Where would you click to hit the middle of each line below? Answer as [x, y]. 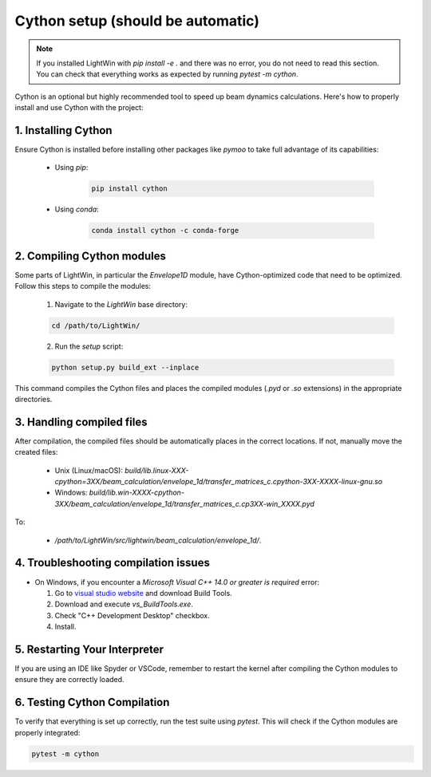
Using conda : [77, 209]
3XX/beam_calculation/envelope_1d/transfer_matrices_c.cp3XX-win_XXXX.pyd [185, 503]
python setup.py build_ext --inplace [125, 367]
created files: [36, 452]
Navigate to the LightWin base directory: [121, 304]
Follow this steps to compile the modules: [83, 286]
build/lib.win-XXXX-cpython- [137, 493]
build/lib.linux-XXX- [157, 470]
